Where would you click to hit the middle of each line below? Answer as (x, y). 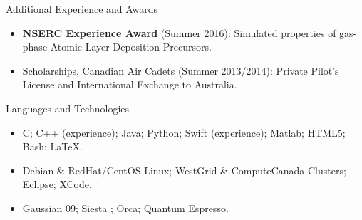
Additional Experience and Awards (82, 9)
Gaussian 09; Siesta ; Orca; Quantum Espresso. (125, 208)
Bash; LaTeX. (52, 146)
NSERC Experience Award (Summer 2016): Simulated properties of (179, 32)
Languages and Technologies (68, 108)
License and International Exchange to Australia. (130, 84)
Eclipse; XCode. (57, 184)
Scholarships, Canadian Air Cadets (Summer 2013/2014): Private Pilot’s (181, 70)
